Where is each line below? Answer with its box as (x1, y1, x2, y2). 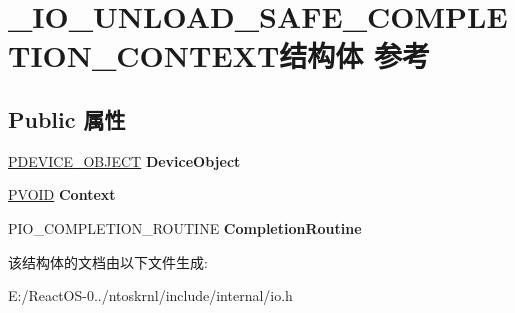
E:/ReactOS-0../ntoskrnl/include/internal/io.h (8, 285, 293, 306)
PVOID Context (8, 184, 116, 205)
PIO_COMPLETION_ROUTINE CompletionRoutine (8, 217, 362, 238)
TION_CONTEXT (8, 35, 280, 76)
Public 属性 (8, 103, 126, 134)
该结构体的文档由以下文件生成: (8, 251, 208, 272)
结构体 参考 (279, 35, 431, 76)
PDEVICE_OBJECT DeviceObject (8, 150, 241, 171)
